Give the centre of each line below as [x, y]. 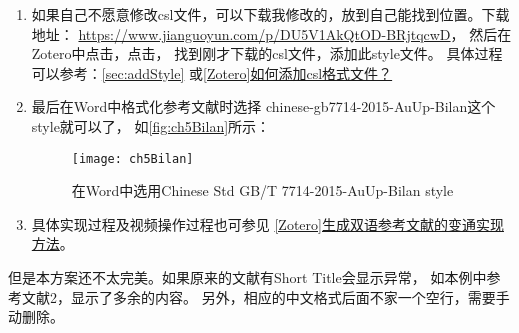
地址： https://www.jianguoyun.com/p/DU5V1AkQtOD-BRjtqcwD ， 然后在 [271, 33]
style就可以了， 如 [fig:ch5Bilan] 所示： [151, 125]
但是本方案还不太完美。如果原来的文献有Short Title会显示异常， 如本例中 [247, 277]
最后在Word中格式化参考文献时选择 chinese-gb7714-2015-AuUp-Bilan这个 [263, 106]
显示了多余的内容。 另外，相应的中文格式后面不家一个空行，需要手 [290, 296]
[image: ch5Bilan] [132, 158]
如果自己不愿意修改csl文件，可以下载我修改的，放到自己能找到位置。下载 [270, 14]
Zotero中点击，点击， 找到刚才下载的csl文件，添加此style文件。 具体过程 [267, 53]
